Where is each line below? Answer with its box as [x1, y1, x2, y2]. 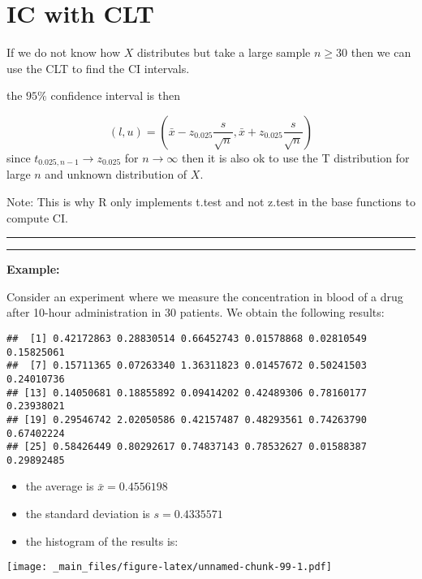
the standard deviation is [25, 505, 150, 522]
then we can [351, 44, 411, 61]
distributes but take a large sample [136, 44, 311, 61]
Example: [6, 261, 60, 278]
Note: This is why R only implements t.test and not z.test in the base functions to [6, 192, 416, 210]
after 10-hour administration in [6, 304, 161, 321]
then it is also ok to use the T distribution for [181, 149, 410, 166]
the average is [25, 477, 94, 495]
